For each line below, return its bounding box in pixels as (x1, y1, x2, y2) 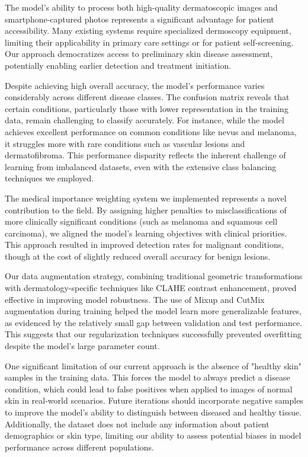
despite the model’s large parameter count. (5, 340, 160, 352)
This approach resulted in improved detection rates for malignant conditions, (5, 238, 284, 251)
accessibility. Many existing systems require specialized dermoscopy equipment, (5, 24, 291, 37)
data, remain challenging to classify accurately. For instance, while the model (5, 114, 284, 126)
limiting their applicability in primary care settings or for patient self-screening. (5, 36, 294, 48)
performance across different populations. (5, 440, 155, 453)
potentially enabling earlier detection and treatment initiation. (5, 59, 232, 71)
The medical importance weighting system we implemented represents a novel (5, 191, 287, 204)
